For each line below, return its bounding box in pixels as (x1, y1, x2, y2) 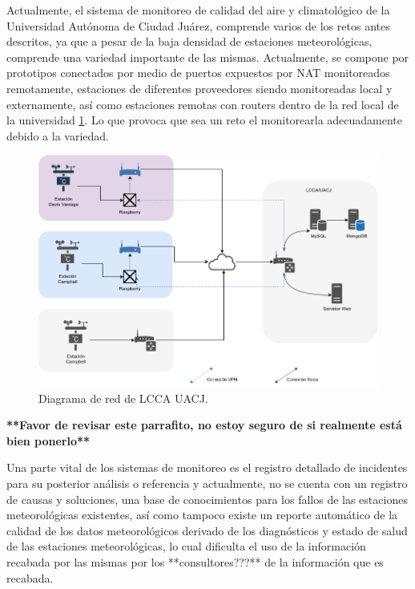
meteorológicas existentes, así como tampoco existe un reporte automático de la (6, 506, 398, 523)
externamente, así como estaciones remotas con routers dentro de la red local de (6, 95, 399, 112)
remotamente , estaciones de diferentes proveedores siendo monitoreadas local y (6, 79, 393, 96)
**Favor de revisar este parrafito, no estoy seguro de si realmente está (6, 416, 402, 433)
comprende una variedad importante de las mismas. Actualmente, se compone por (6, 48, 409, 65)
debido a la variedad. (6, 127, 110, 144)
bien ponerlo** (6, 432, 91, 449)
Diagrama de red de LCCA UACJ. (38, 389, 208, 406)
